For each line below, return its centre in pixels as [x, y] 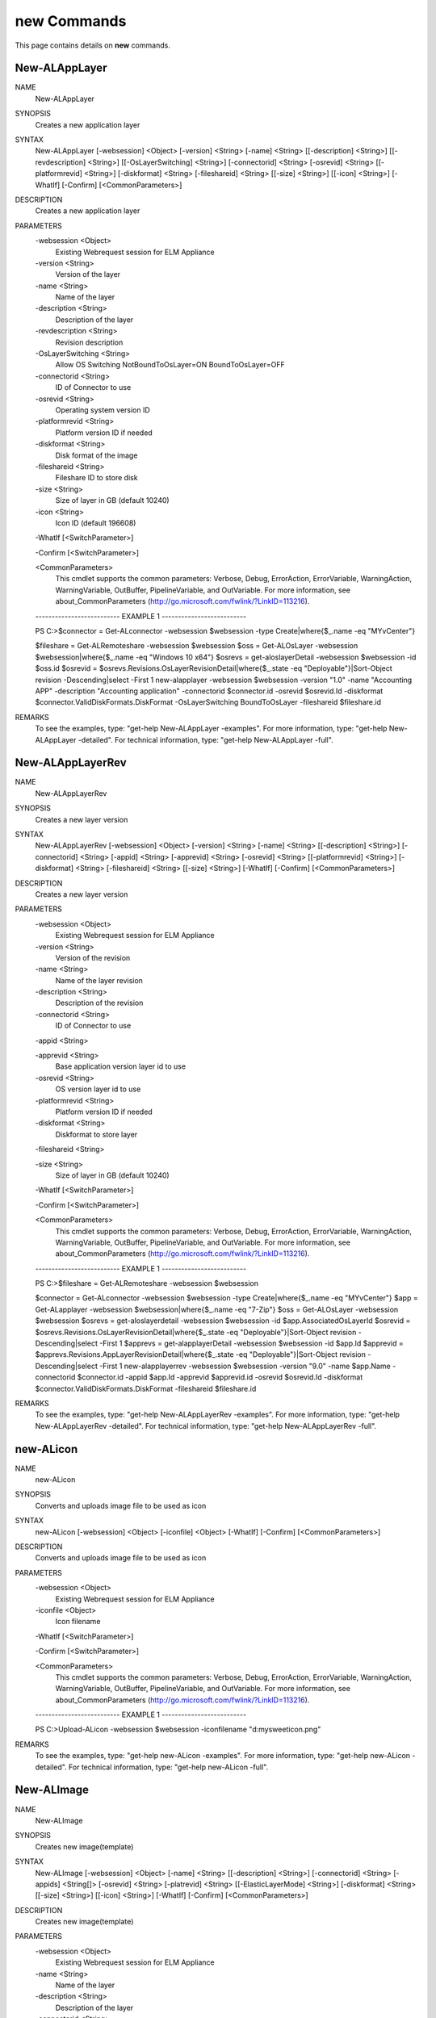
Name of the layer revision [99, 980]
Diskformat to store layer [96, 1134]
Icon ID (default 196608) [96, 523]
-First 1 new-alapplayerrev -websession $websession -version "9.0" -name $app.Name [245, 1366]
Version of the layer [88, 274]
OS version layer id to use [98, 1089]
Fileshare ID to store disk [96, 478]
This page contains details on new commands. [93, 45]
